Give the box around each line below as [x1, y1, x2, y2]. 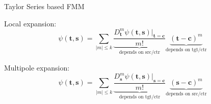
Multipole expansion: [4, 62, 70, 73]
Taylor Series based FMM [4, 1, 85, 11]
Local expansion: [4, 18, 57, 28]
